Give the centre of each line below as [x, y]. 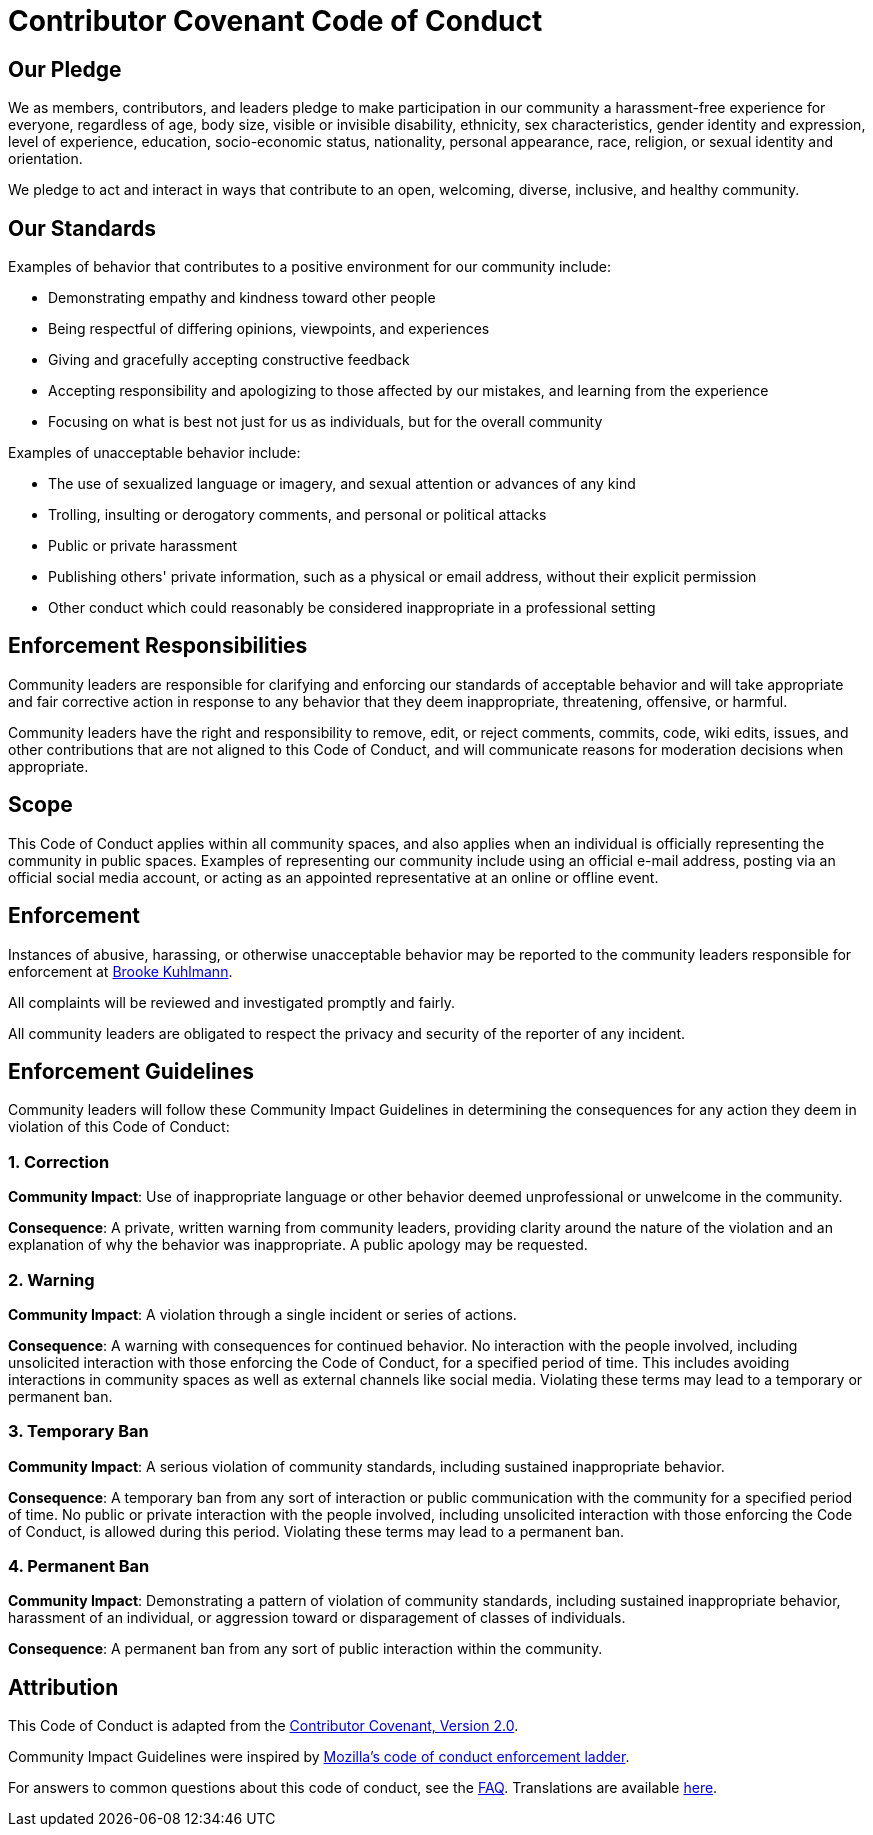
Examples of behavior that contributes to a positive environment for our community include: [310, 267]
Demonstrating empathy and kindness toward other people [242, 298]
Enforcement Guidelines [131, 1071]
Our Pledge [65, 69]
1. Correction [59, 1161]
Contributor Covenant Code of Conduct [275, 21]
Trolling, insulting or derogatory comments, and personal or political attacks [297, 515]
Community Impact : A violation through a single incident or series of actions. [262, 1314]
